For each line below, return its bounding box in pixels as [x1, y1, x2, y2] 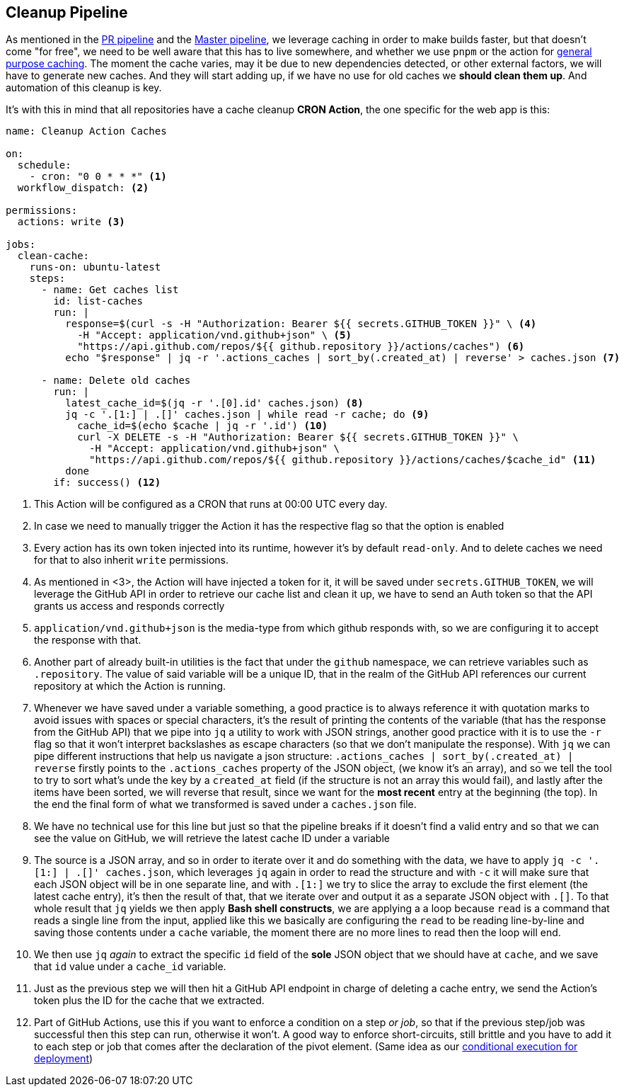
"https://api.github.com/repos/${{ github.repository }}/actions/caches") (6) [77, 341, 525, 353]
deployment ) [34, 1052, 93, 1065]
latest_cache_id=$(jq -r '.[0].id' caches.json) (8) [65, 397, 364, 409]
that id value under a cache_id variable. [34, 960, 226, 973]
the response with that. [34, 634, 141, 647]
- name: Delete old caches [41, 375, 191, 387]
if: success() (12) [53, 477, 161, 489]
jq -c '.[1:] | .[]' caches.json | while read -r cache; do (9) [65, 409, 429, 421]
